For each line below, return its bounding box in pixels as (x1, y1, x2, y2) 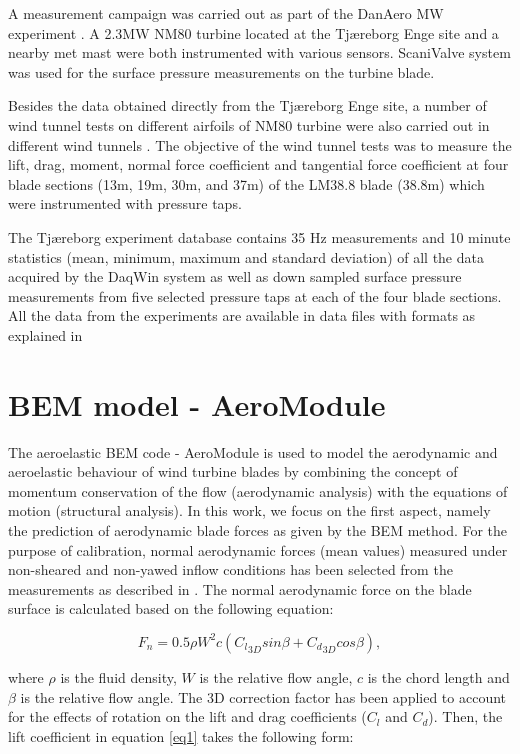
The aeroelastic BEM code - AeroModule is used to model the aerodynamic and (8, 441, 498, 462)
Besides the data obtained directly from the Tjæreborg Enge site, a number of (8, 95, 487, 116)
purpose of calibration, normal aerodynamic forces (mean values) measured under (8, 539, 508, 560)
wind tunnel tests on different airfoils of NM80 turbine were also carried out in (8, 114, 490, 135)
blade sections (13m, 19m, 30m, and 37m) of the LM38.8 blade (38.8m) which (8, 173, 485, 194)
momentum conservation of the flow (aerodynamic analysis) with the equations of (8, 480, 508, 501)
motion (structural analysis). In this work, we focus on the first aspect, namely (8, 500, 491, 521)
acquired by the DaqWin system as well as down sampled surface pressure (8, 266, 462, 287)
